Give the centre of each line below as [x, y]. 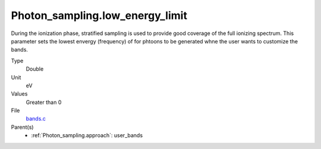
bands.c [36, 119]
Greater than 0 [44, 102]
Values [19, 94]
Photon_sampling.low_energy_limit [99, 15]
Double [35, 69]
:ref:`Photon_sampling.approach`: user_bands [87, 135]
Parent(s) [22, 127]
